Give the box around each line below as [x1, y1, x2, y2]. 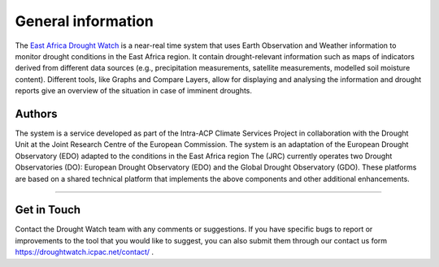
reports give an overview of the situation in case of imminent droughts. [15, 86, 252, 96]
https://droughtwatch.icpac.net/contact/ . [15, 248, 154, 257]
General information [15, 12, 154, 30]
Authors [15, 106, 58, 121]
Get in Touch [15, 203, 81, 217]
